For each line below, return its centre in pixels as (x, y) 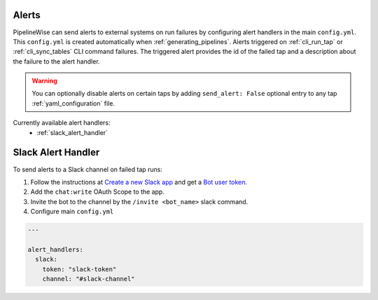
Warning (44, 81)
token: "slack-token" (79, 269)
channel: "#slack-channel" (89, 279)
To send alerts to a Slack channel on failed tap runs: (88, 169)
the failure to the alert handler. (57, 61)
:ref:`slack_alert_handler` (72, 132)
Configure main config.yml (72, 212)
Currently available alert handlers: (62, 123)
